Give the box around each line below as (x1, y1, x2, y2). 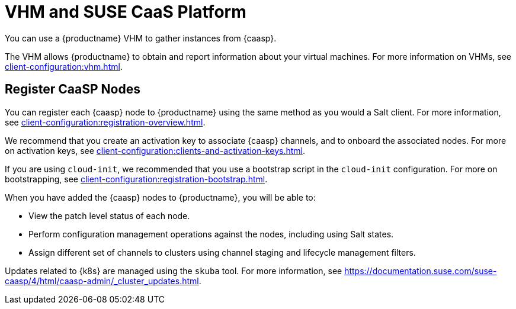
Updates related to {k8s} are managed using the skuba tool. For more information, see (5, 265, 342, 276)
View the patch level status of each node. (28, 210, 190, 221)
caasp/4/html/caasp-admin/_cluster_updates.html (5, 275, 199, 286)
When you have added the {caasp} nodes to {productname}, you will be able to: (5, 192, 316, 202)
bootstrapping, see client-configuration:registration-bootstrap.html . (5, 173, 268, 184)
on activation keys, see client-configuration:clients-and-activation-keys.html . (5, 145, 305, 156)
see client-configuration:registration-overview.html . (5, 117, 206, 127)
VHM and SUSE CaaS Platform (5, 2, 246, 22)
